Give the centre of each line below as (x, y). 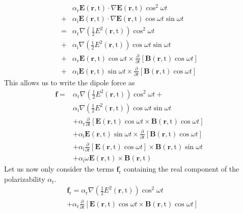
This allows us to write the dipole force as (70, 82)
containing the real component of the (181, 169)
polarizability (25, 179)
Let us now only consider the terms (59, 169)
